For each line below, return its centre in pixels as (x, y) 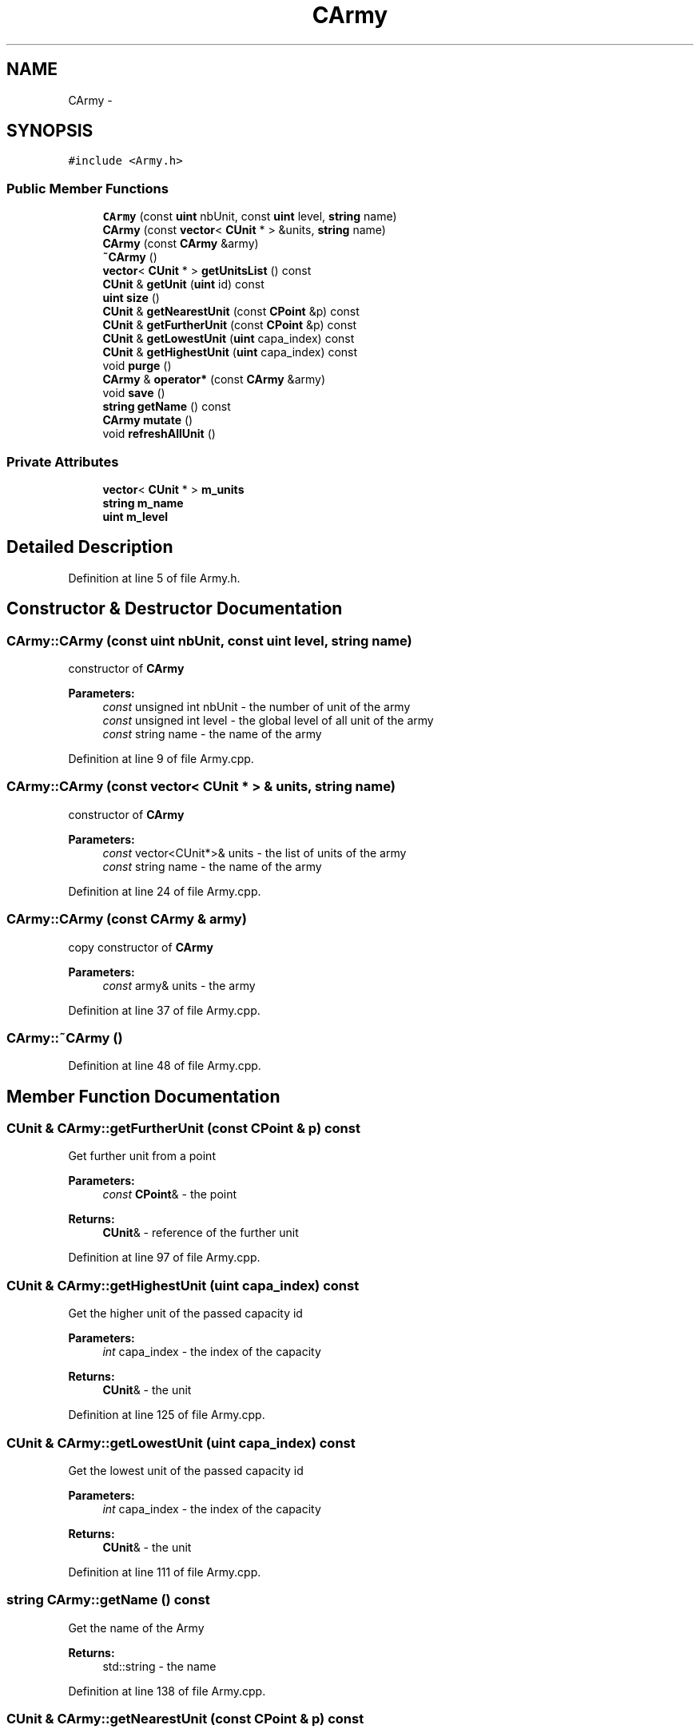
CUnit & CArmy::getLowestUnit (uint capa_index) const (181, 1443)
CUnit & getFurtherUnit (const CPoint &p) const (230, 325)
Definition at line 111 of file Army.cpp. (165, 1572)
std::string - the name (159, 1666)
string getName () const (167, 407)
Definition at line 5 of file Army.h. (154, 578)
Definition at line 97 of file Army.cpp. (164, 1258)
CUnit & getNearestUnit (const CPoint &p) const (231, 312)
